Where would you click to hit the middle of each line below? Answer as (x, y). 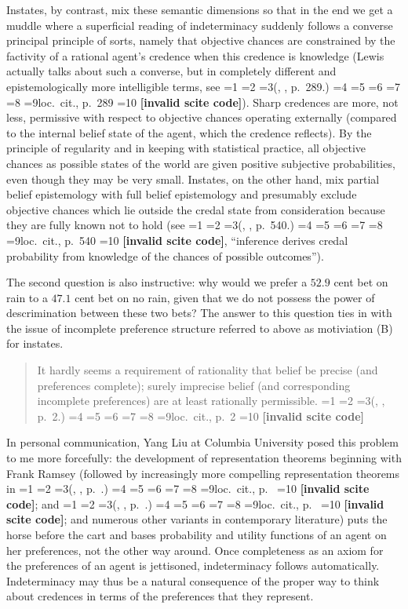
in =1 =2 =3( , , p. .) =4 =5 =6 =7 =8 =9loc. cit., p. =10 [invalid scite (188, 489)
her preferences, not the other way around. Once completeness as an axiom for (195, 550)
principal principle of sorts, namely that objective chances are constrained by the (201, 40)
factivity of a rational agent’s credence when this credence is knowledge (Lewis (195, 55)
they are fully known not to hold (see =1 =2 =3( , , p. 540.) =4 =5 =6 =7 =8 (195, 225)
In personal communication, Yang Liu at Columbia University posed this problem (202, 442)
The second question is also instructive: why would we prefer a (157, 282)
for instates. (35, 343)
